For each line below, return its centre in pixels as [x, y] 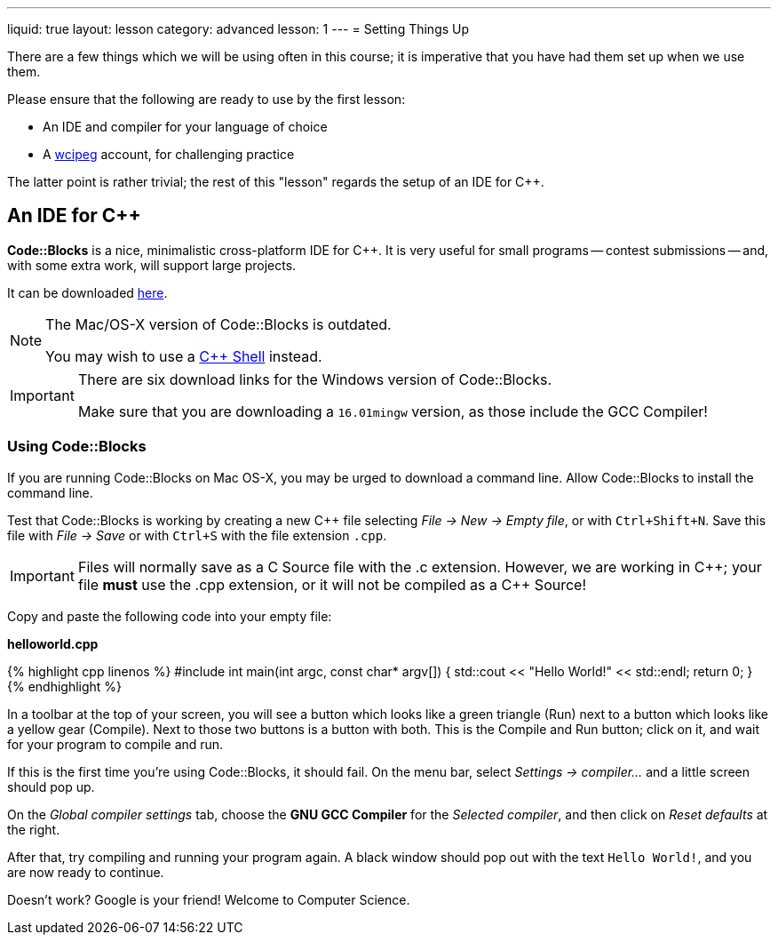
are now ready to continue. [86, 872]
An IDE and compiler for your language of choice [185, 127]
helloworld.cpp [53, 643]
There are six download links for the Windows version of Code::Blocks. [315, 379]
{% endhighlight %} [65, 686]
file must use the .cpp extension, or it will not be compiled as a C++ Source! [332, 584]
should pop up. [51, 786]
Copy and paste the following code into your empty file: [170, 616]
